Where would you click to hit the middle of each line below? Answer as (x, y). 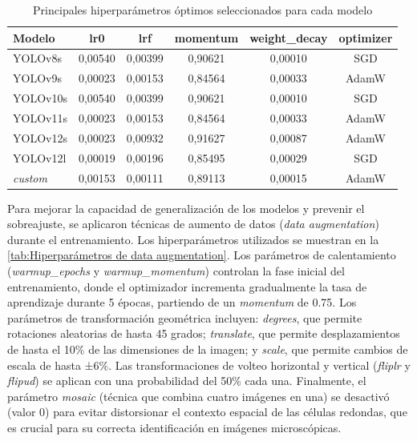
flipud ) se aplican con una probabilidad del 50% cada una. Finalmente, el (187, 381)
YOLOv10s (40, 98)
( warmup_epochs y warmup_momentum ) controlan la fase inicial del (176, 270)
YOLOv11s (40, 117)
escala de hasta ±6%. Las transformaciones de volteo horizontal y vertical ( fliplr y (209, 365)
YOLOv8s (37, 58)
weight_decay (289, 37)
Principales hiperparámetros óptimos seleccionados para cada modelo (203, 10)
